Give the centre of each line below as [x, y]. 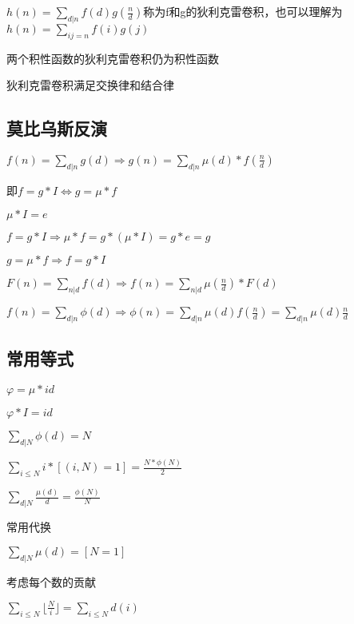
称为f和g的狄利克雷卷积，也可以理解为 [243, 11]
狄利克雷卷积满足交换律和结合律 [90, 85]
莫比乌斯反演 [57, 128]
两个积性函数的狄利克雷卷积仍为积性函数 [113, 58]
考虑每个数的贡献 [51, 581]
